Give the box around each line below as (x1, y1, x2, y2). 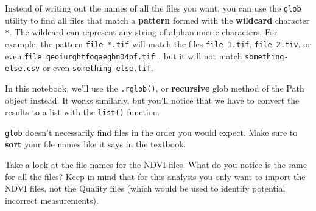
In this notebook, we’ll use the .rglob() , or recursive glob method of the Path (5, 81, 304, 94)
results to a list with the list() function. (5, 105, 160, 118)
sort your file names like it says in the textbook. (5, 138, 186, 150)
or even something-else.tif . (42, 61, 153, 74)
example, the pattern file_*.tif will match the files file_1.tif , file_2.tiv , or (5, 37, 311, 50)
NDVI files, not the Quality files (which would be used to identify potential (5, 182, 286, 195)
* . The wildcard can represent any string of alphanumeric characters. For (5, 25, 278, 38)
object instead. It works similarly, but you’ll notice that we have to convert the (5, 93, 300, 106)
